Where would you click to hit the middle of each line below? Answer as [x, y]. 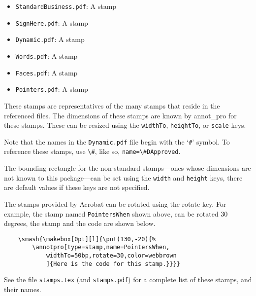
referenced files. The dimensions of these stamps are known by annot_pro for [120, 115]
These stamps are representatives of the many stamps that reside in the [112, 105]
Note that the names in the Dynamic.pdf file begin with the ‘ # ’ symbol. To [117, 141]
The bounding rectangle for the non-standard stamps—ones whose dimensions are [128, 168]
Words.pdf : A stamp [47, 55]
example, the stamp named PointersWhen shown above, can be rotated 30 [116, 213]
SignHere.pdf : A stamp [52, 22]
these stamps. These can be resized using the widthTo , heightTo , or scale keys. [125, 125]
